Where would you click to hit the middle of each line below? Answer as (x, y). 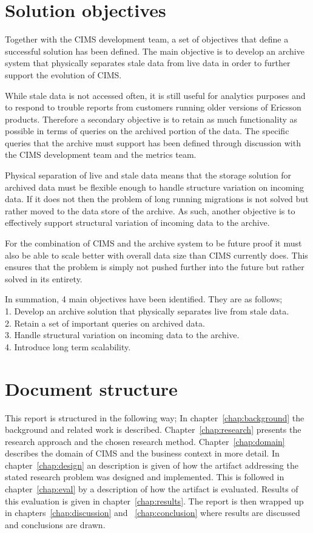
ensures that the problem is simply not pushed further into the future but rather (155, 267)
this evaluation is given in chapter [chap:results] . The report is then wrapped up (154, 501)
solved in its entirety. (44, 278)
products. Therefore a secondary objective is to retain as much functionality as (151, 119)
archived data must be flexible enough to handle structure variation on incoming (155, 187)
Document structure (91, 388)
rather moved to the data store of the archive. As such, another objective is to (150, 210)
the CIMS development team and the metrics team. (101, 154)
